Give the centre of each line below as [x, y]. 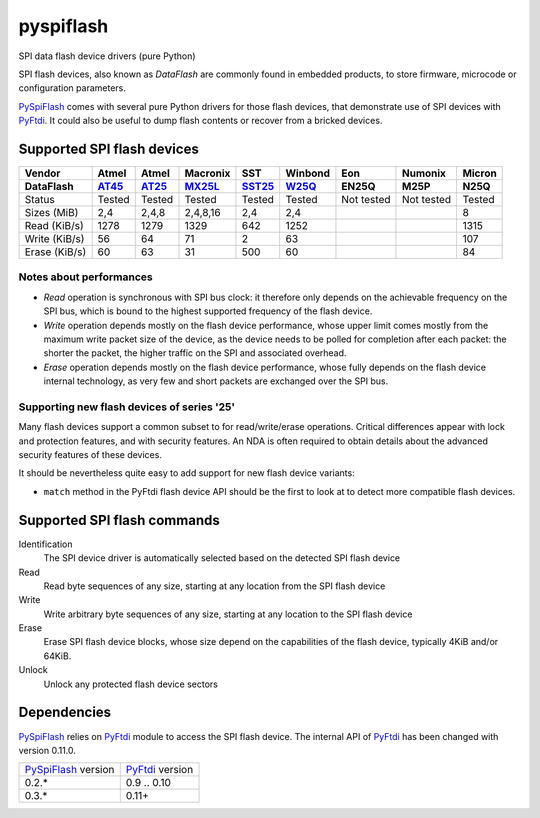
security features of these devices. [90, 455]
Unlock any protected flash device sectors [131, 684]
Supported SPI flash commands [119, 520]
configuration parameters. [72, 88]
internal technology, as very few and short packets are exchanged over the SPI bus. [216, 381]
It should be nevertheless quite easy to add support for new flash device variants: [186, 473]
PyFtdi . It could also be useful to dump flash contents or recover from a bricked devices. [200, 121]
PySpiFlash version [69, 770]
